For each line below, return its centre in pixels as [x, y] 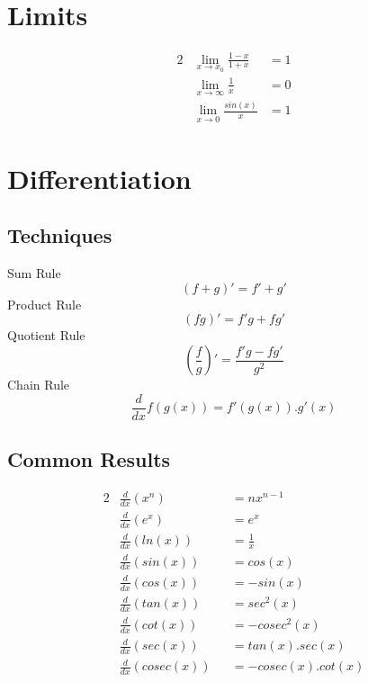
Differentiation [99, 178]
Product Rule [45, 304]
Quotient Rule [46, 335]
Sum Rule [34, 273]
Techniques [60, 235]
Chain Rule [39, 385]
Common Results [89, 459]
